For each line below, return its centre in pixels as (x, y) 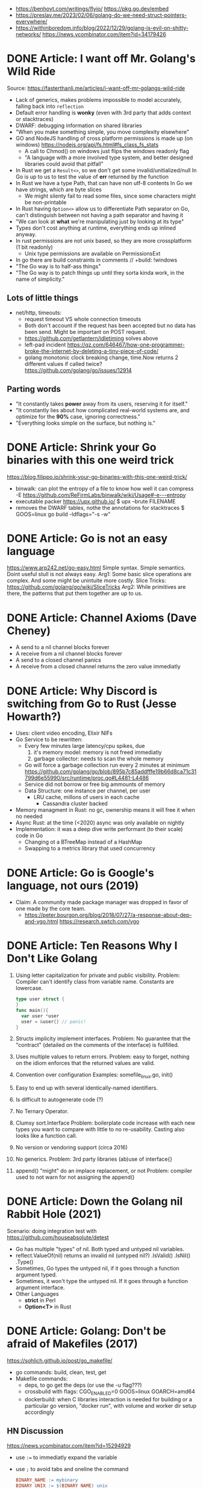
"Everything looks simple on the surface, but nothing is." (86, 423)
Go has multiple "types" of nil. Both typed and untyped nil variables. (100, 1249)
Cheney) (29, 631)
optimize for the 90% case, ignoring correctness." (78, 416)
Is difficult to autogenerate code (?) (59, 1100)
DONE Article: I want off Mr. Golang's (101, 59)
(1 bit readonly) (34, 247)
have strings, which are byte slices (58, 189)
